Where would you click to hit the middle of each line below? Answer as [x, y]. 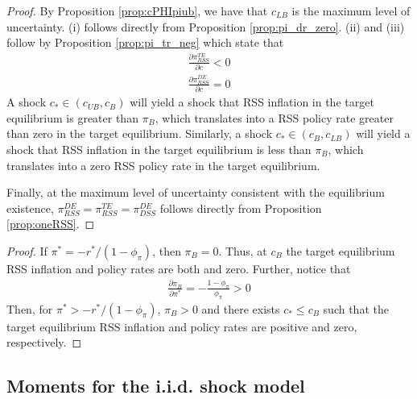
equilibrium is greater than [72, 117]
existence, [30, 208]
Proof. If [27, 250]
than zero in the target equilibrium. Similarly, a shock [140, 133]
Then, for [30, 308]
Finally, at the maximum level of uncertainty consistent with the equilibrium [196, 192]
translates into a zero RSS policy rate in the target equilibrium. [163, 165]
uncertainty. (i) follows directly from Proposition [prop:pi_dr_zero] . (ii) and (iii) [206, 26]
